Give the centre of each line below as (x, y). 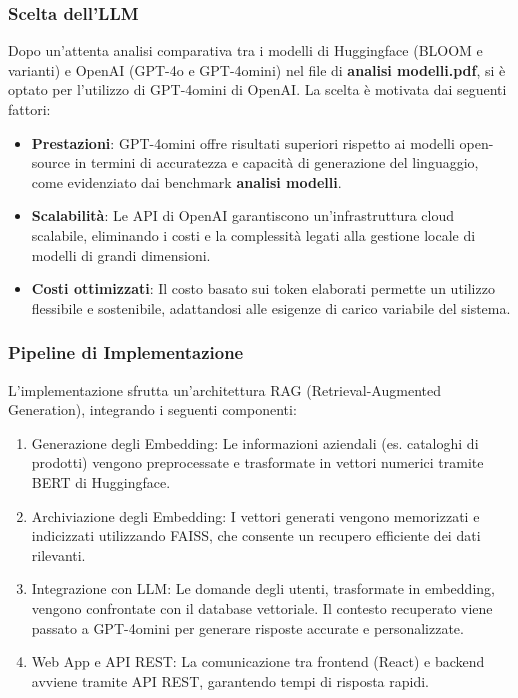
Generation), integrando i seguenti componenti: (152, 409)
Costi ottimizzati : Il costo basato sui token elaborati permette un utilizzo (263, 288)
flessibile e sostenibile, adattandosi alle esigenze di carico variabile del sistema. (271, 307)
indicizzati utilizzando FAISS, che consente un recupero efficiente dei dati (256, 535)
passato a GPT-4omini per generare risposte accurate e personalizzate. (247, 627)
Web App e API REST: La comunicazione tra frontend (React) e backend (258, 661)
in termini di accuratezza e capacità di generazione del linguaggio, (276, 162)
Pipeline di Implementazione (126, 352)
